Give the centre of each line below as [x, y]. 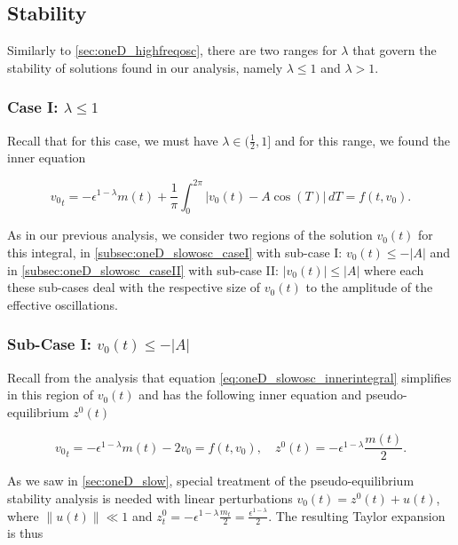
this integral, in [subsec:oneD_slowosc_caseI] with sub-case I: [175, 252]
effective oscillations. [63, 304]
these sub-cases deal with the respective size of [134, 287]
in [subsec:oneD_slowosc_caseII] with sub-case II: [143, 269]
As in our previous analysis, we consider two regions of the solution [190, 235]
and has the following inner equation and [250, 395]
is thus [25, 533]
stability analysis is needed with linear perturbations [150, 498]
